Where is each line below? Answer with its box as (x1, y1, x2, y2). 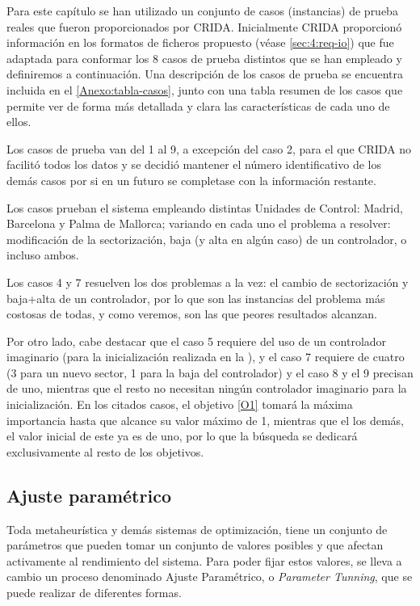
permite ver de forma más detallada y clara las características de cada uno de (6, 97, 390, 114)
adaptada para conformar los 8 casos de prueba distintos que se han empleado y (6, 49, 402, 66)
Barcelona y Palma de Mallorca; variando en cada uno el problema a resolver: (6, 215, 391, 232)
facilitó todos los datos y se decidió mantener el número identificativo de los (6, 156, 381, 173)
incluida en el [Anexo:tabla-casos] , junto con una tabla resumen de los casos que (6, 81, 403, 98)
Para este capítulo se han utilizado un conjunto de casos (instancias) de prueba (6, 2, 398, 19)
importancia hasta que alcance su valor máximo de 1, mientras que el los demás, (6, 411, 404, 428)
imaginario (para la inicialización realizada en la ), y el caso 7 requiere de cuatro (6, 348, 405, 365)
